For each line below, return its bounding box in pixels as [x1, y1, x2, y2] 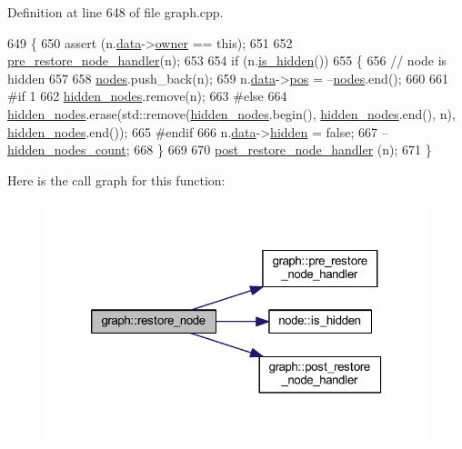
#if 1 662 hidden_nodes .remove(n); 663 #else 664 [7, 86, 287, 105]
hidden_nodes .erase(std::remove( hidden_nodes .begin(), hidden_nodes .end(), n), [7, 104, 456, 123]
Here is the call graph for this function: [7, 170, 226, 189]
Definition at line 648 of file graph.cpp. [7, 3, 224, 21]
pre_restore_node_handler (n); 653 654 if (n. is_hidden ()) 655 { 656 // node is [7, 51, 447, 70]
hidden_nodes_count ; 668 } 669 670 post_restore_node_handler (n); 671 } [7, 140, 432, 159]
